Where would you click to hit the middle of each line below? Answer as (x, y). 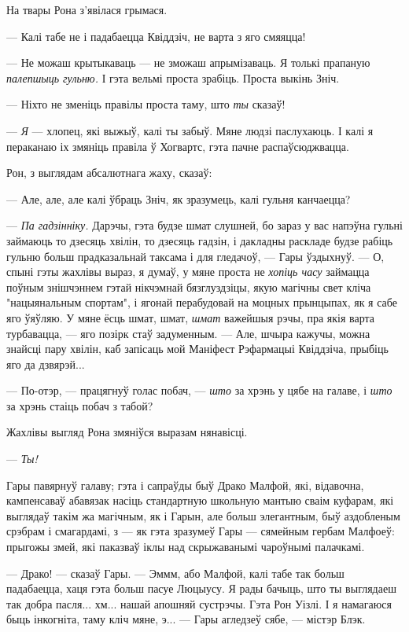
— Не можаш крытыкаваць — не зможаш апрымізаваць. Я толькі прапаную (188, 62)
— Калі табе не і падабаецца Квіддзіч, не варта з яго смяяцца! (156, 36)
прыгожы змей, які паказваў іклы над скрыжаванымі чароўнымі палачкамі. (186, 547)
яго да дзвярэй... (46, 364)
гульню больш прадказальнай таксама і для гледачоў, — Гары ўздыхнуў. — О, (195, 256)
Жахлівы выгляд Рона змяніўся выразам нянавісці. (127, 432)
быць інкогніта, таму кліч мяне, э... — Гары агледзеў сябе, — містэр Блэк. (186, 619)
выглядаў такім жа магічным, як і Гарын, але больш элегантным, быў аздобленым (203, 515)
